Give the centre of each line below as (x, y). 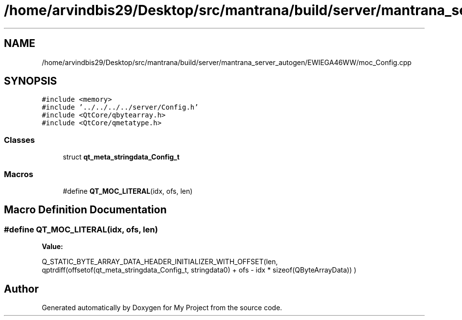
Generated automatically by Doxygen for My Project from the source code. (162, 308)
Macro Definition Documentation (85, 210)
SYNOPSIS (31, 81)
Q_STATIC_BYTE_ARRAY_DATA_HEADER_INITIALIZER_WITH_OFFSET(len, (160, 262)
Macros (19, 174)
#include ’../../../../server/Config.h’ (120, 107)
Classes (20, 140)
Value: (52, 247)
